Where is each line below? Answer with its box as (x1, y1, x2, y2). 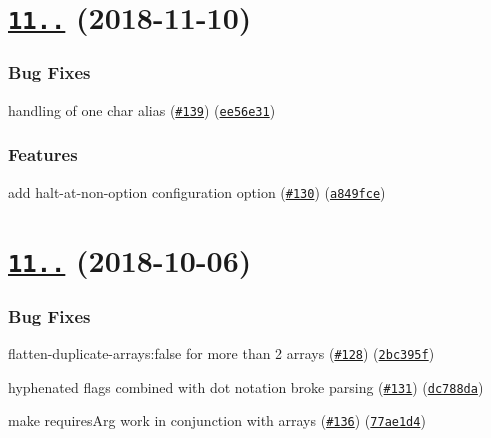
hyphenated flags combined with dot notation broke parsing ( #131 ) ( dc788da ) (8, 376, 484, 397)
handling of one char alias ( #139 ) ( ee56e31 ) (8, 99, 276, 120)
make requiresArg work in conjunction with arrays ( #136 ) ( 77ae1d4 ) (8, 410, 426, 431)
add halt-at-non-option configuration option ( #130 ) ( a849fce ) (8, 181, 386, 202)
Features (8, 142, 78, 167)
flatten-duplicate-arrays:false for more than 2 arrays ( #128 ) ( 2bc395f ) (8, 342, 435, 363)
